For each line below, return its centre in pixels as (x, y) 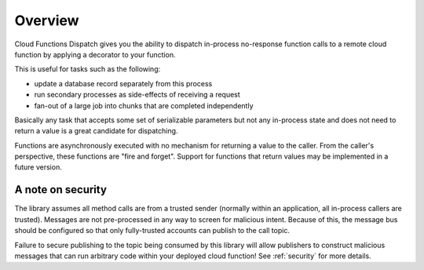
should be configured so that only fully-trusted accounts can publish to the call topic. (152, 231)
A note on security (61, 190)
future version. (38, 167)
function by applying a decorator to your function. (95, 54)
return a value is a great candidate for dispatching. (96, 131)
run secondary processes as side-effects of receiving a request (137, 95)
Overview (47, 20)
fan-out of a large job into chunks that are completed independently (144, 105)
